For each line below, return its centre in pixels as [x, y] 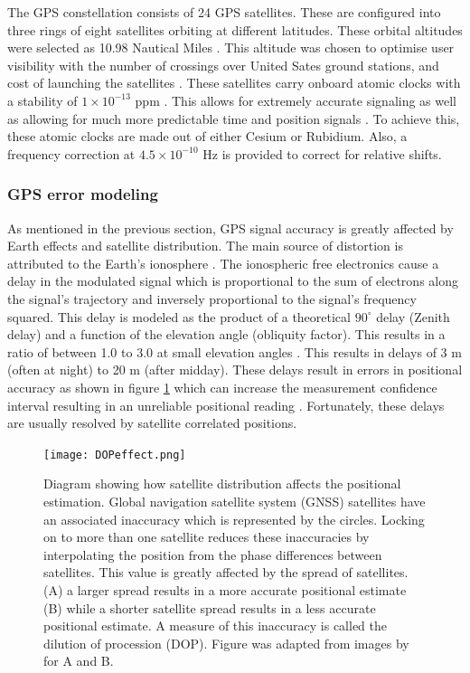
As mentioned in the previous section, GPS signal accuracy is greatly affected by [230, 227]
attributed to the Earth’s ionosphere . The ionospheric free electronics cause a [223, 263]
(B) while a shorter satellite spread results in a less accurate [210, 607]
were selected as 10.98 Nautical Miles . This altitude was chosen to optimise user [231, 47]
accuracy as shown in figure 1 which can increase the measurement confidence [222, 387]
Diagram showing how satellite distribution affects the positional [222, 483]
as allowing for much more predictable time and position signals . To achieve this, [234, 118]
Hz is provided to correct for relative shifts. [322, 153]
